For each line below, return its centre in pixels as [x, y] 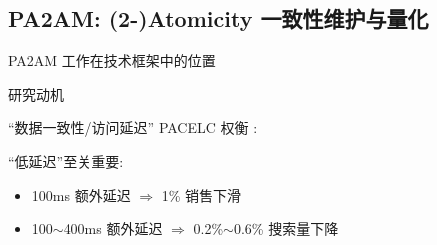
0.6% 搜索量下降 [286, 228]
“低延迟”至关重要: [66, 160]
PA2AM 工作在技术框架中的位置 [112, 60]
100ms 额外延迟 [81, 194]
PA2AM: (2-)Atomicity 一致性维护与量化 [218, 18]
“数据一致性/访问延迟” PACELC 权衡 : [133, 127]
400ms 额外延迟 [113, 228]
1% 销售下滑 [201, 194]
